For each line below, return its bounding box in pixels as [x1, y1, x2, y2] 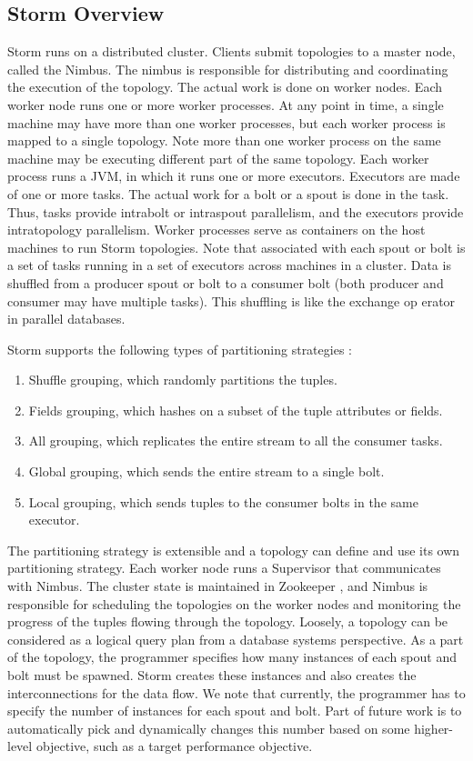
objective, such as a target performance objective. [35, 736, 313, 756]
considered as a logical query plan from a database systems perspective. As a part [7, 629, 464, 648]
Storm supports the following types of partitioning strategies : [7, 339, 352, 358]
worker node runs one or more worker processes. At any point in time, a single [7, 95, 444, 114]
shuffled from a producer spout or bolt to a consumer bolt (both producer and [7, 273, 444, 292]
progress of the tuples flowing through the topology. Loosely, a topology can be [7, 612, 448, 631]
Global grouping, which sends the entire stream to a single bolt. [28, 462, 385, 481]
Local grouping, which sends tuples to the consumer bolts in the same [28, 492, 418, 511]
